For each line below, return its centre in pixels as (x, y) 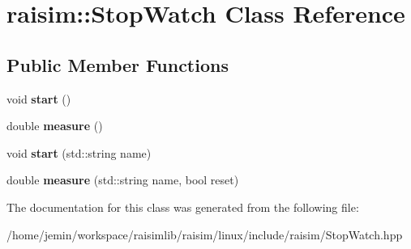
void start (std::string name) (79, 152)
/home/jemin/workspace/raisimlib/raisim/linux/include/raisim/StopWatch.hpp (205, 234)
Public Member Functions (118, 64)
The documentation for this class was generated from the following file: (183, 207)
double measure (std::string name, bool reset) (123, 180)
